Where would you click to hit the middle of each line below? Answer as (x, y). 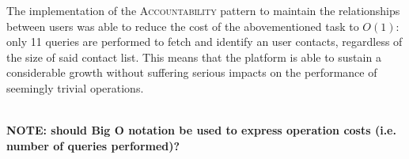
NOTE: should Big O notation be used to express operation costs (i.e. (201, 130)
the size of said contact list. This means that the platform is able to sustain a (194, 57)
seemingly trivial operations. (75, 87)
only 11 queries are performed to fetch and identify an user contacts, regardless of (204, 42)
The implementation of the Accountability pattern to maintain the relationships (203, 10)
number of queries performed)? (93, 145)
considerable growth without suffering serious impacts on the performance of (192, 72)
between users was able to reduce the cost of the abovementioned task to (183, 26)
